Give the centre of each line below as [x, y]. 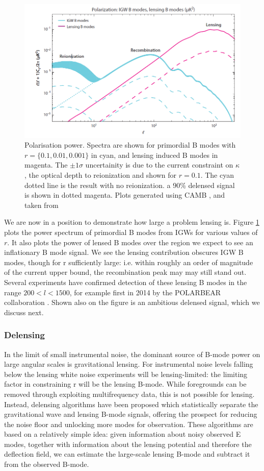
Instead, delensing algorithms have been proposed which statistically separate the [131, 404]
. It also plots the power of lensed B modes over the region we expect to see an [130, 242]
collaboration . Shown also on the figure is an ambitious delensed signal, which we [132, 302]
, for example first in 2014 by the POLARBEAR [145, 292]
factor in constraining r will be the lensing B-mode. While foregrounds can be [125, 384]
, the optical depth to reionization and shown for [101, 175]
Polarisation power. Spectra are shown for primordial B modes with [130, 145]
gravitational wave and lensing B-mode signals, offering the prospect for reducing [131, 414]
